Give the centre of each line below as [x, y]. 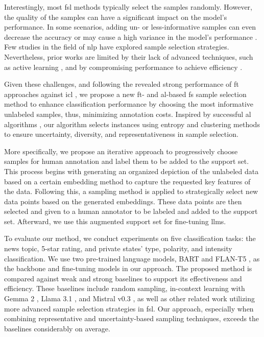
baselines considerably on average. [57, 328]
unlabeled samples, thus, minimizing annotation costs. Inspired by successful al [128, 114]
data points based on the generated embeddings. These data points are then [123, 201]
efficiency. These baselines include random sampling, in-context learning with [125, 288]
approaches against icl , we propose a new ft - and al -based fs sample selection [125, 94]
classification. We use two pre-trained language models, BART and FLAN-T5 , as [132, 258]
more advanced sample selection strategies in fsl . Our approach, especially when [129, 308]
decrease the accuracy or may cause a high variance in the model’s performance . [131, 37]
